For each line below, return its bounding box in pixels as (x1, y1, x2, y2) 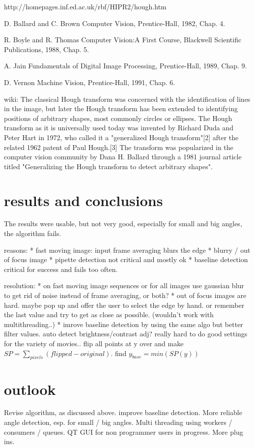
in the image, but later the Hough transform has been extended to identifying (4, 103, 238, 114)
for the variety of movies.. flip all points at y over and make (4, 338, 184, 348)
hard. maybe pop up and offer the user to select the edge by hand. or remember (4, 299, 245, 310)
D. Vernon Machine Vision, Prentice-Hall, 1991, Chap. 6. (4, 77, 175, 87)
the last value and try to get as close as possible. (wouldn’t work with (4, 309, 214, 320)
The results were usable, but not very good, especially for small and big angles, (4, 218, 242, 229)
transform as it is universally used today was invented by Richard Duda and (4, 122, 233, 133)
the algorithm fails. (4, 228, 61, 239)
